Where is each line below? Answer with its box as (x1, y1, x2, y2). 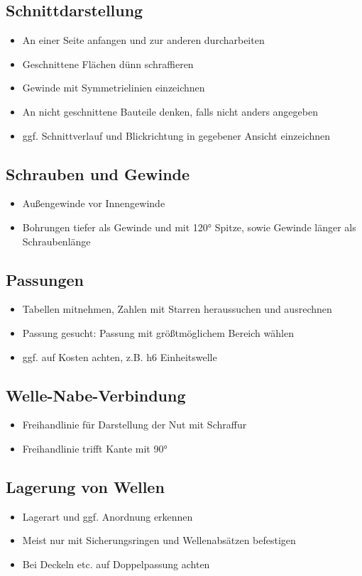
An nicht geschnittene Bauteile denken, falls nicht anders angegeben (22, 104, 318, 118)
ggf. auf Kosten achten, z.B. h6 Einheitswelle (22, 349, 217, 364)
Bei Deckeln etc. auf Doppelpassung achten (22, 556, 210, 571)
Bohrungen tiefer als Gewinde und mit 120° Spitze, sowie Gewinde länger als (22, 219, 356, 234)
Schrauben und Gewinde (6, 162, 190, 184)
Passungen (6, 268, 84, 290)
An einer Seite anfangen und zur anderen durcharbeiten (22, 33, 265, 48)
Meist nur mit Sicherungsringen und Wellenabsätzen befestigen (22, 533, 296, 548)
